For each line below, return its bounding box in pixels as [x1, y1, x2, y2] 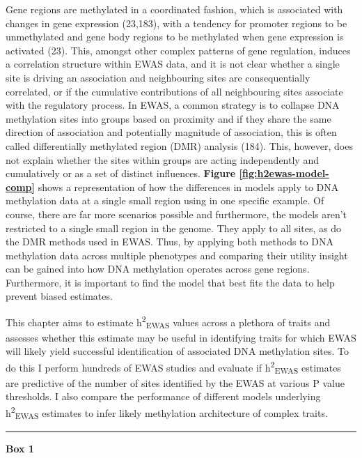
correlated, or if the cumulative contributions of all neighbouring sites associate [6, 84, 343, 98]
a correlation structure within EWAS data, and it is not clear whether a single [6, 56, 340, 71]
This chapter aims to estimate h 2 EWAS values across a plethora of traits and [6, 313, 331, 331]
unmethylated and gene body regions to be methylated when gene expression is [6, 29, 344, 44]
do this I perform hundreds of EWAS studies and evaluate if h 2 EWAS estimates [6, 358, 341, 376]
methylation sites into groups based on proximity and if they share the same [6, 111, 331, 125]
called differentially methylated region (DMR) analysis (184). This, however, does [6, 138, 353, 153]
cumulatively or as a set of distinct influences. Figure [6, 166, 236, 181]
